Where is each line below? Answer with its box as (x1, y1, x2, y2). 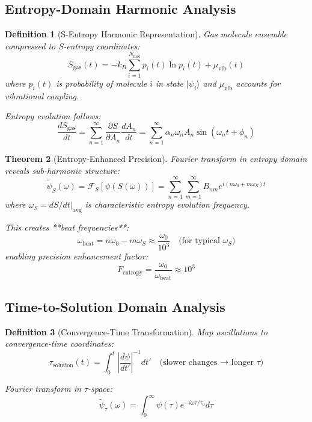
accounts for (236, 76, 281, 89)
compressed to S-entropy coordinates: (5, 39, 140, 52)
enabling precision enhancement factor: (5, 250, 148, 262)
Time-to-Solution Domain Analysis (5, 297, 225, 315)
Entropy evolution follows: (5, 110, 101, 122)
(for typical (179, 237, 220, 246)
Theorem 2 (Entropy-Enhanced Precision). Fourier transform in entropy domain (5, 152, 307, 165)
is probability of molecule (56, 76, 147, 89)
